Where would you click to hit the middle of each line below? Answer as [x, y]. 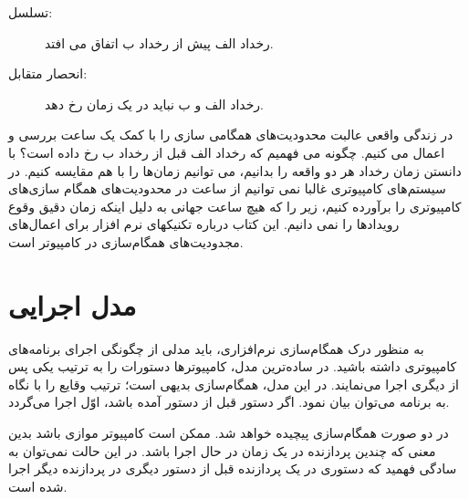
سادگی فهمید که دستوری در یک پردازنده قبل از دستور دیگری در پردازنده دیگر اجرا [233, 468]
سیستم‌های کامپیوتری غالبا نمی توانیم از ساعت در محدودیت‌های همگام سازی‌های [227, 188]
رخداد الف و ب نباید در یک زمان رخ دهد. [154, 104]
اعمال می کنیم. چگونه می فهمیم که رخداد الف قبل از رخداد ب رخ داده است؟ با [227, 152]
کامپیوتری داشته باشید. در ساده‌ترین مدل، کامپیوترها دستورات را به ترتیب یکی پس [233, 366]
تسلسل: [31, 12]
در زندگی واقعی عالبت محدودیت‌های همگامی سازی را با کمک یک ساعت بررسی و [231, 135]
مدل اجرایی [73, 304]
